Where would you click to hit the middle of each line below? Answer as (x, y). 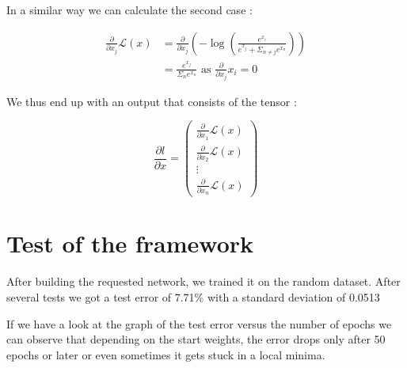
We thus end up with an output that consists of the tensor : (152, 101)
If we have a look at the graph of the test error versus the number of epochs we (199, 323)
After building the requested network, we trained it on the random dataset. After (203, 281)
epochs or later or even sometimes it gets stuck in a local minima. (166, 354)
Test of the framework (130, 243)
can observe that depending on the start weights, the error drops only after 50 (196, 339)
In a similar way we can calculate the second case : (129, 9)
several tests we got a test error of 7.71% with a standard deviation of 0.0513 (193, 296)
